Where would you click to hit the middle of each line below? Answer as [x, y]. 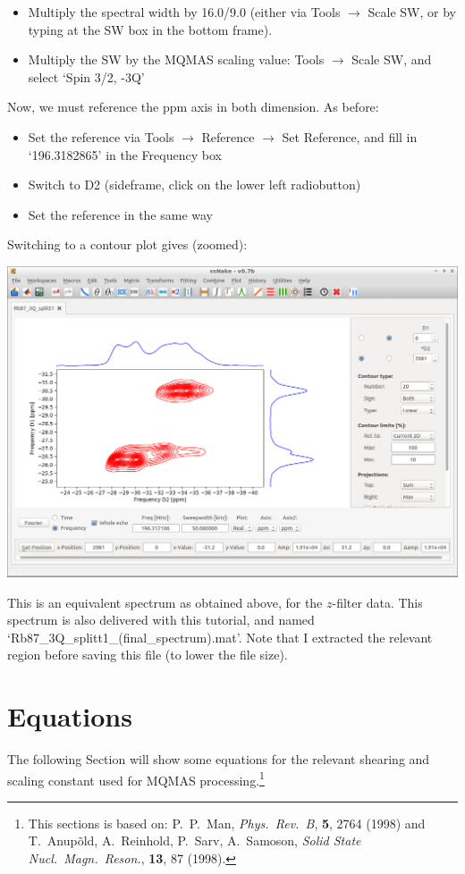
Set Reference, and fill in [350, 136]
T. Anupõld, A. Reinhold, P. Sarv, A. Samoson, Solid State [194, 840]
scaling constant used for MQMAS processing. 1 [136, 778]
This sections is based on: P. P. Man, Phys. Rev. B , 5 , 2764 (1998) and [227, 823]
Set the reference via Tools [101, 136]
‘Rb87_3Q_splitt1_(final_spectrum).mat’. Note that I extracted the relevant [220, 637]
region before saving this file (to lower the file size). [148, 655]
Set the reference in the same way [121, 214]
